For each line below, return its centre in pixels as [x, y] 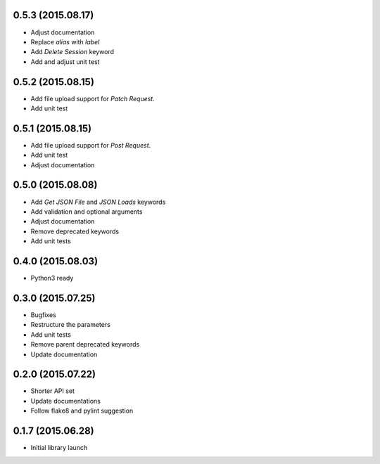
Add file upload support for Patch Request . [93, 98]
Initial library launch [59, 448]
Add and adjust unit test [65, 62]
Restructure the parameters [70, 325]
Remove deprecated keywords [75, 231]
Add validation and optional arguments [87, 212]
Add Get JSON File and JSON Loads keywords [98, 202]
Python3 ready [52, 278]
